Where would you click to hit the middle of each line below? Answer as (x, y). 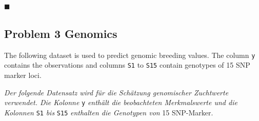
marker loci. (23, 75)
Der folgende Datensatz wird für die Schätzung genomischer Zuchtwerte (116, 92)
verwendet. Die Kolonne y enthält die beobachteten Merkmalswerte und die (121, 102)
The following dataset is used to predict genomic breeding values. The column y (130, 55)
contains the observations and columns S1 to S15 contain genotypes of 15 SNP (127, 65)
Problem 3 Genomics (61, 33)
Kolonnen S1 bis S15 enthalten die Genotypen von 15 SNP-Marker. (109, 112)
